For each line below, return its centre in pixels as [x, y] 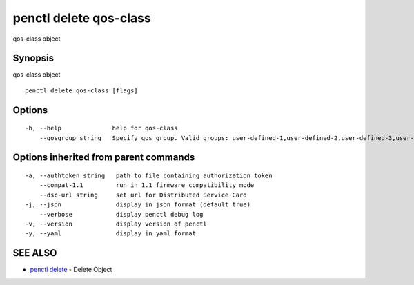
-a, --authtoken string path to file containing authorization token [149, 176]
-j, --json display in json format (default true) [138, 205]
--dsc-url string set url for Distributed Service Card [143, 195]
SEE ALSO [35, 253]
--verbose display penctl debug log [121, 214]
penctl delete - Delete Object [71, 270]
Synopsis [33, 58]
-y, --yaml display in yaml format [111, 234]
